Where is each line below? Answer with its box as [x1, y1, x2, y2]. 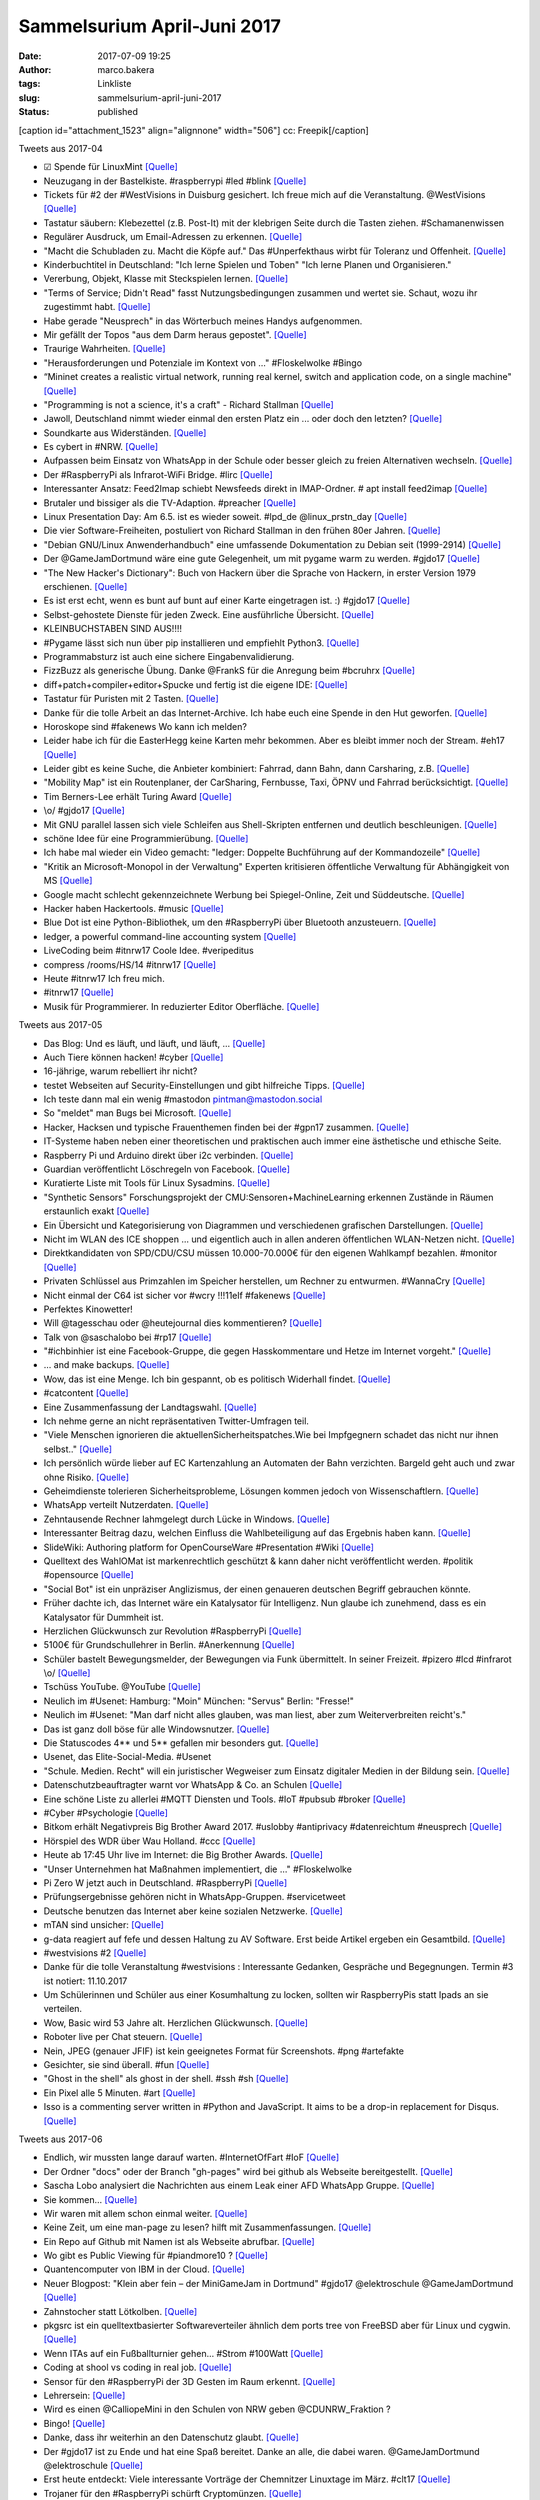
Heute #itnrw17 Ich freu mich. [43, 972, 165, 984]
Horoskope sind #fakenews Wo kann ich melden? [43, 720, 247, 732]
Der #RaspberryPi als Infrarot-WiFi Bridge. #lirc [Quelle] [43, 468, 274, 480]
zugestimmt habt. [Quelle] [43, 301, 151, 313]
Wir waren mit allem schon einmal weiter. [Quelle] [43, 2207, 248, 2219]
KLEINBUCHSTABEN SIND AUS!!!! [43, 623, 182, 635]
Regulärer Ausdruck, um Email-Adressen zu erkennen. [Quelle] [43, 231, 303, 243]
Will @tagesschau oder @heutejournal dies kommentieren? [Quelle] [43, 1317, 323, 1329]
